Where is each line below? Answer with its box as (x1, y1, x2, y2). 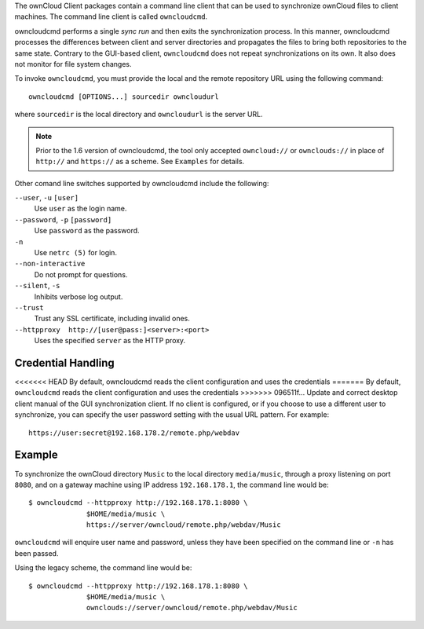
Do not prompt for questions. (34, 269, 128, 279)
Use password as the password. (34, 226, 141, 236)
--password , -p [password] (14, 214, 112, 224)
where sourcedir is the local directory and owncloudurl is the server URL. (14, 110, 263, 119)
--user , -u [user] (14, 193, 79, 203)
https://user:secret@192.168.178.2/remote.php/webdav (28, 428, 239, 437)
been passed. (14, 548, 59, 558)
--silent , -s (14, 281, 60, 291)
